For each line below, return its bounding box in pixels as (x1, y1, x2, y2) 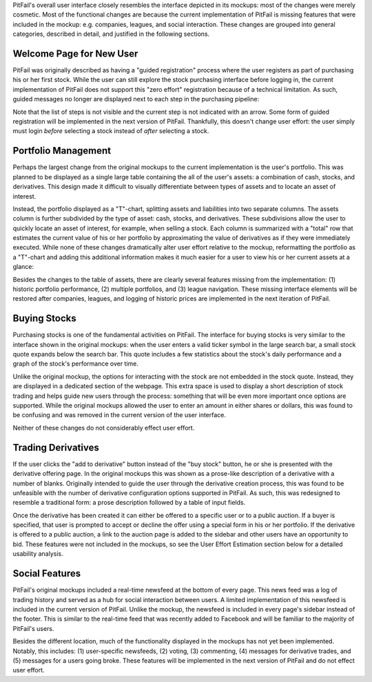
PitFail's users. (12, 624, 54, 632)
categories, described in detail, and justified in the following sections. (12, 30, 210, 38)
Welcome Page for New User (12, 48, 138, 59)
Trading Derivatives (12, 441, 99, 453)
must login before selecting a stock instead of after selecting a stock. (12, 127, 209, 135)
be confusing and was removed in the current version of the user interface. (12, 411, 227, 419)
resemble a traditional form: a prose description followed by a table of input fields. (12, 499, 246, 507)
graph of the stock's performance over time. (12, 359, 139, 368)
